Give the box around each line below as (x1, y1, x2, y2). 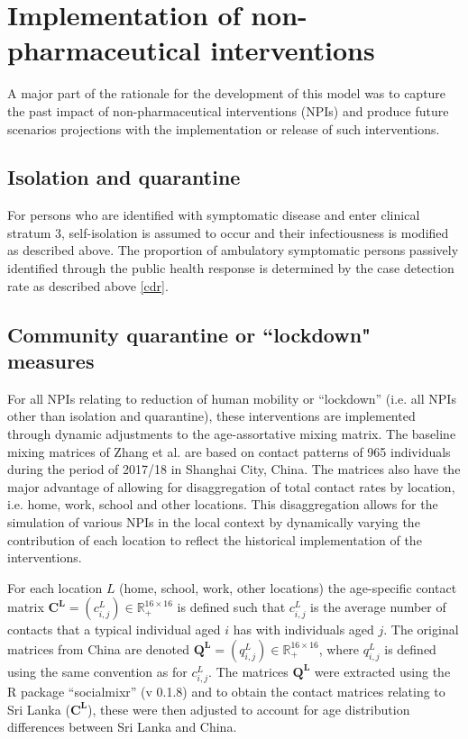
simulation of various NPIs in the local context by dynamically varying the (7, 513, 420, 532)
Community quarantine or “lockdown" (7, 320, 372, 348)
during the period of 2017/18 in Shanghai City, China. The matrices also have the (7, 460, 461, 479)
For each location (7, 578, 103, 597)
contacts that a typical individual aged (7, 620, 221, 639)
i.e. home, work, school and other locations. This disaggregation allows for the (7, 495, 438, 514)
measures (7, 347, 95, 375)
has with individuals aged (233, 620, 374, 639)
